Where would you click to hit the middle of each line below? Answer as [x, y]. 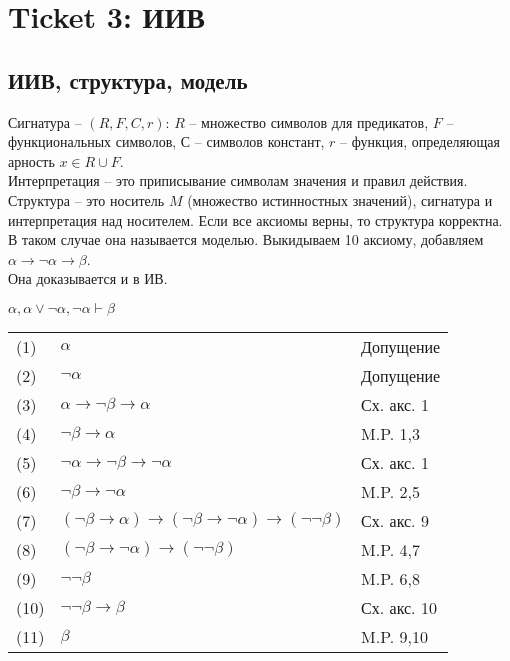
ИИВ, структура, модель [128, 79]
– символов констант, [259, 141]
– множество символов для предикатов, [309, 121]
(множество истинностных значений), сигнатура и [340, 199]
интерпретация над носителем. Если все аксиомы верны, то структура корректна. [255, 219]
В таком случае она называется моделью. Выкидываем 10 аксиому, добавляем [246, 239]
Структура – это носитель [86, 199]
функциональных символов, [92, 141]
